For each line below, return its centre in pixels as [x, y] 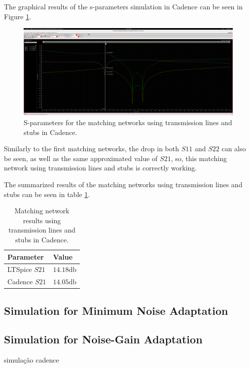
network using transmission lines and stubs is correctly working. [101, 168]
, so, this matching [199, 158]
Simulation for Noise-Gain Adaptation [103, 339]
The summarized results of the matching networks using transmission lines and [123, 184]
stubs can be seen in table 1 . [47, 194]
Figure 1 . [18, 16]
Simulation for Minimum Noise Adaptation [116, 310]
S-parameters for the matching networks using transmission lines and [128, 122]
